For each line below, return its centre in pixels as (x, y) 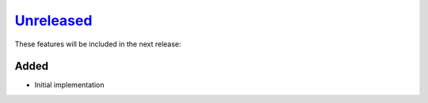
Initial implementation (69, 85)
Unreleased (53, 20)
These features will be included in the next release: (98, 44)
